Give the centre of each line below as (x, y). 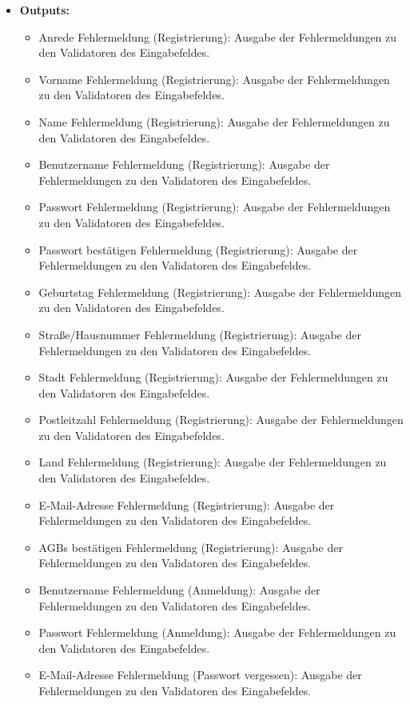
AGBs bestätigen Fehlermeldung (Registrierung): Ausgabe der (191, 547)
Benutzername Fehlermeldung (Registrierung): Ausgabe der (184, 164)
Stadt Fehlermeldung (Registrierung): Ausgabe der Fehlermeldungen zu (213, 377)
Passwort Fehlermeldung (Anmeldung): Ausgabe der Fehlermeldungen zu (217, 632)
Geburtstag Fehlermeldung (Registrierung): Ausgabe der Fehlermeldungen (220, 292)
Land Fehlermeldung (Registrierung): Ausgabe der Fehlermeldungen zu (213, 462)
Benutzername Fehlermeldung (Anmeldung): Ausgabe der (179, 590)
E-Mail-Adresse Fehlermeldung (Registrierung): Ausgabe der (187, 504)
